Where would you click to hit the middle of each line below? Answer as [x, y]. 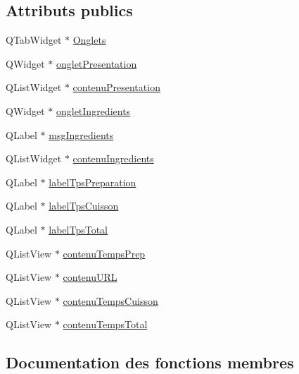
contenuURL [90, 277]
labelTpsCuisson [84, 206]
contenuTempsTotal [105, 324]
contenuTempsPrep [104, 253]
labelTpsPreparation [93, 182]
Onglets [89, 40]
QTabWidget [34, 40]
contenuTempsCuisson [110, 300]
